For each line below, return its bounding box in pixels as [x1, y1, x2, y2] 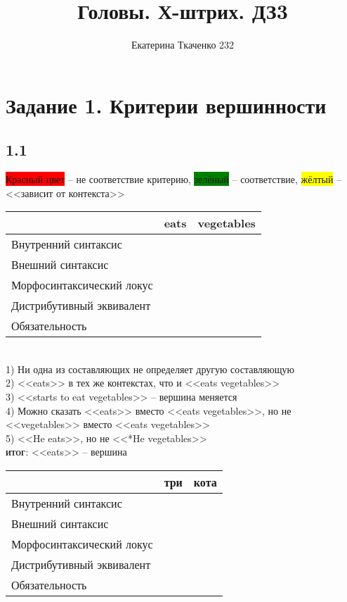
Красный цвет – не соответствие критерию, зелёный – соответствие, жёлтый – [6, 172, 342, 187]
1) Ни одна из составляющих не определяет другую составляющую [6, 361, 294, 376]
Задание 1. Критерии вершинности [6, 90, 327, 119]
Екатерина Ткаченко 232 [131, 37, 235, 52]
